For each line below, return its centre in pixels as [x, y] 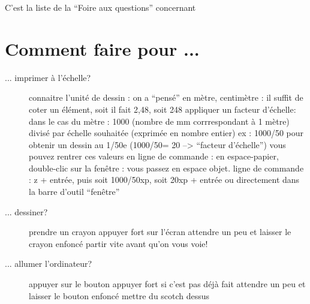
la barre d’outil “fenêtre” [74, 192]
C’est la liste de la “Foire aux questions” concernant [100, 7]
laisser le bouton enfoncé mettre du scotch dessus [119, 295]
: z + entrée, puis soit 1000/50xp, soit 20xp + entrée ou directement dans [164, 180]
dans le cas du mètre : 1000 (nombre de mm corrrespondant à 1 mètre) [159, 121]
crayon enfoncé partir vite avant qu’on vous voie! [118, 243]
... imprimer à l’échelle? [48, 77]
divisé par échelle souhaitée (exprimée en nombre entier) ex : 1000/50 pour [166, 133]
